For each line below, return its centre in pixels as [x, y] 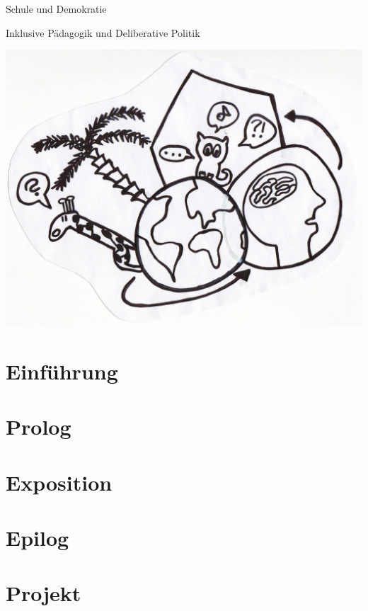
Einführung [62, 371]
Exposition [59, 482]
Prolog [39, 427]
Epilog [38, 537]
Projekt [44, 593]
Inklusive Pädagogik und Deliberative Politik [103, 32]
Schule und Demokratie [56, 8]
